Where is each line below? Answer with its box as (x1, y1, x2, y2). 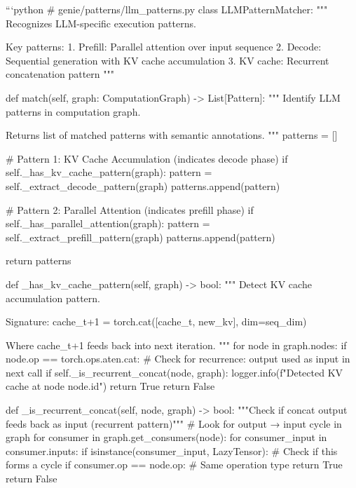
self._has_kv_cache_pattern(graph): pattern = (6, 165, 212, 179)
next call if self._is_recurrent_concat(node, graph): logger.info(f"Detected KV (6, 365, 343, 379)
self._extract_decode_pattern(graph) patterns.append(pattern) (6, 178, 280, 193)
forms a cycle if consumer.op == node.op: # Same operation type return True (6, 457, 343, 472)
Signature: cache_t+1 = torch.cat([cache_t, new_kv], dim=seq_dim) (6, 314, 307, 329)
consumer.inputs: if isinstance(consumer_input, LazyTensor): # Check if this (6, 443, 338, 458)
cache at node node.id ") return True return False (6, 379, 215, 393)
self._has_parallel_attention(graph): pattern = (6, 216, 210, 231)
